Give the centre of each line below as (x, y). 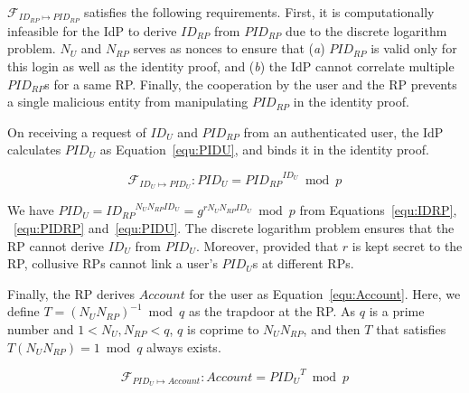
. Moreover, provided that (267, 245)
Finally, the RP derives (71, 293)
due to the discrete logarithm (366, 30)
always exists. (184, 346)
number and (41, 328)
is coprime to (223, 328)
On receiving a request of (77, 131)
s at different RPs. (303, 263)
